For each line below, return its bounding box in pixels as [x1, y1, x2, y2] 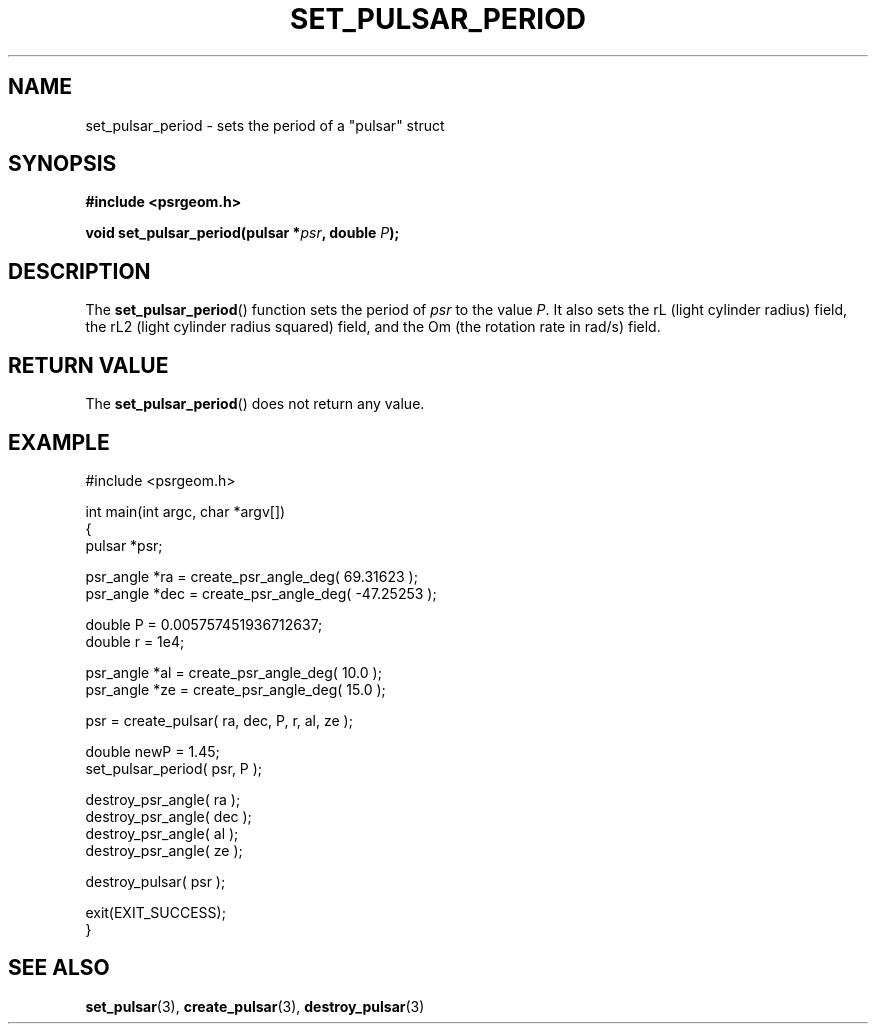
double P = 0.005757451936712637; [85, 615, 323, 633]
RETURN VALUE [8, 352, 169, 378]
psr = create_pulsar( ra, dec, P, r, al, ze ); [85, 711, 353, 729]
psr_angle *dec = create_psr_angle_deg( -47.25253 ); [85, 584, 437, 602]
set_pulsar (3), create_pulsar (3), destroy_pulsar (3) [85, 997, 425, 1015]
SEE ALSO [8, 955, 110, 981]
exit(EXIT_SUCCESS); [85, 903, 226, 921]
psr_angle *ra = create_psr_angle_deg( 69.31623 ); [85, 567, 418, 585]
